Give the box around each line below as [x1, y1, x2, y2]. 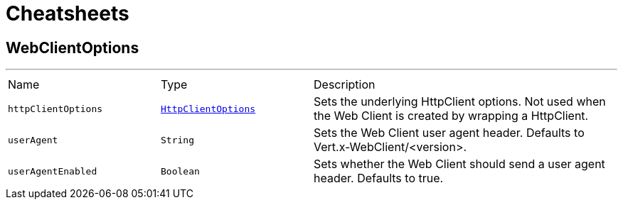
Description [314, 77, 376, 92]
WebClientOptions [6, 38, 139, 57]
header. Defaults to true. [314, 171, 444, 186]
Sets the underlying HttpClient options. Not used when [314, 94, 606, 109]
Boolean [161, 165, 200, 177]
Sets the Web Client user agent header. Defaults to [314, 126, 585, 140]
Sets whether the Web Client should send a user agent [314, 157, 605, 172]
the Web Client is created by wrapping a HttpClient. [314, 109, 589, 123]
